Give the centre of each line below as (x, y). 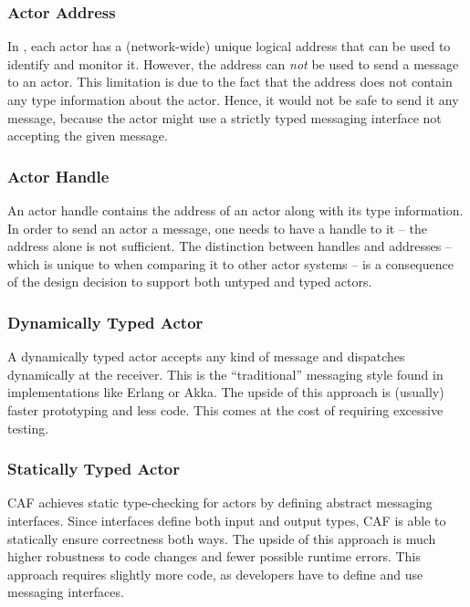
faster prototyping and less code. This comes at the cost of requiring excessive (225, 409)
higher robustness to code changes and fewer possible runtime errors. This (214, 556)
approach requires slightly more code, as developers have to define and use (215, 574)
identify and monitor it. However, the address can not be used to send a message (233, 63)
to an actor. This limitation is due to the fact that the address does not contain (230, 82)
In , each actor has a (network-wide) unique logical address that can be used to (229, 46)
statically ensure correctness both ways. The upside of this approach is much (222, 538)
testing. (28, 428)
